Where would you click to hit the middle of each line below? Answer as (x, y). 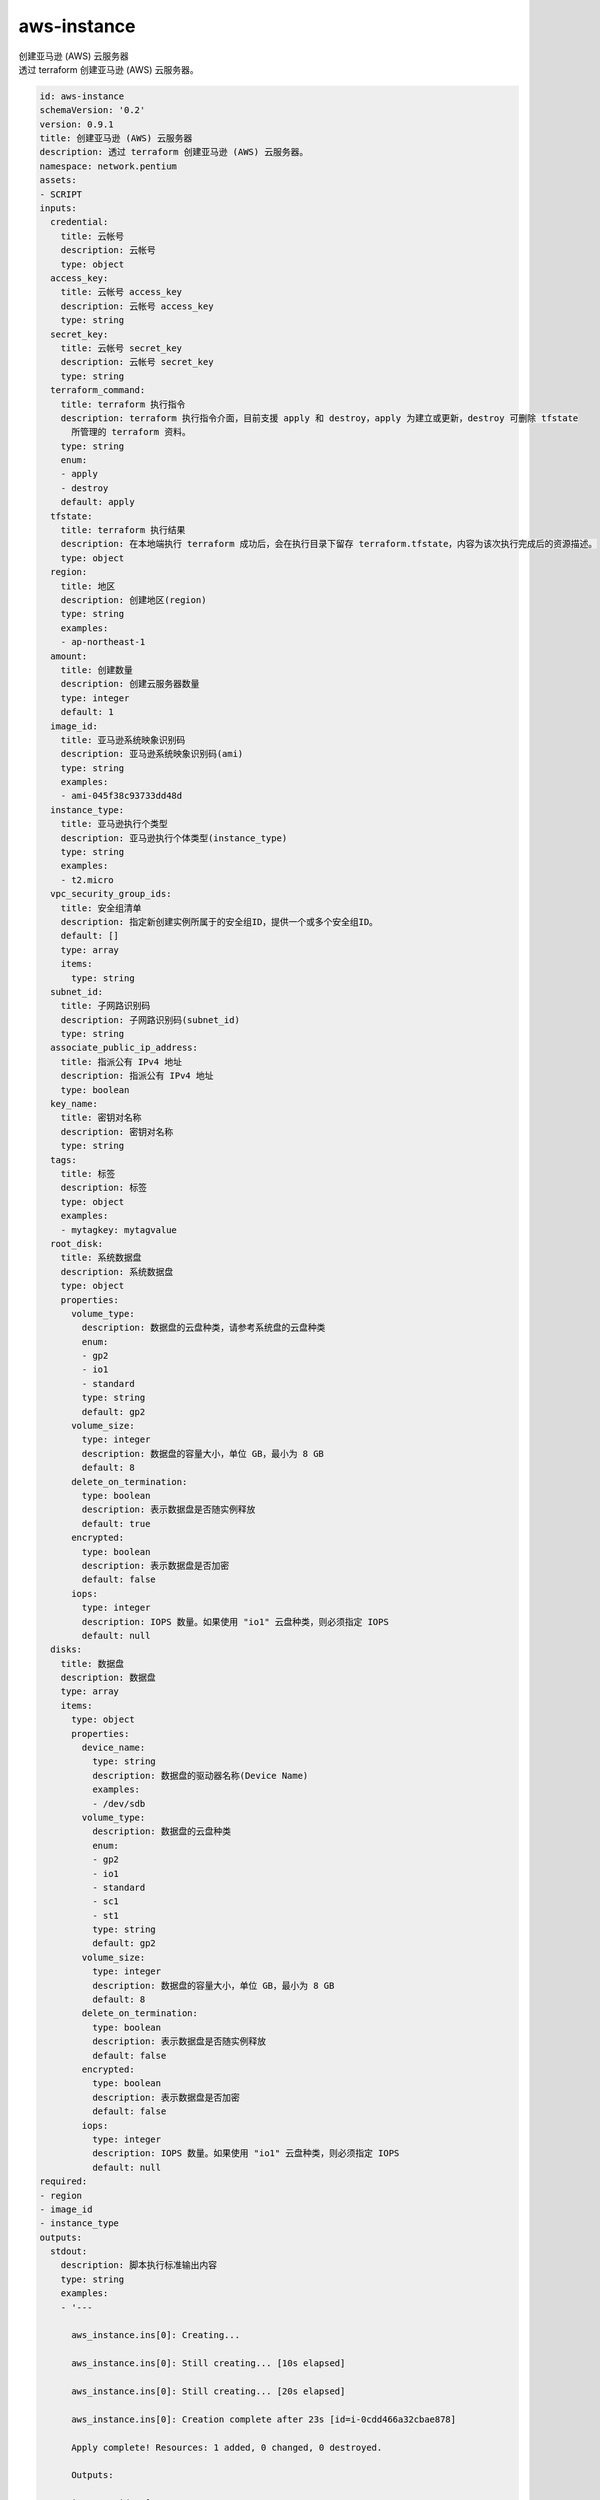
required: (63, 2181)
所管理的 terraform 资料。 (131, 432)
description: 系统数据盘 (117, 1271)
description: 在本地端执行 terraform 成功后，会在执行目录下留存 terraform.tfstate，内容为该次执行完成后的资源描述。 (329, 544)
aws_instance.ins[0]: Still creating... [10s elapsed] (208, 2363)
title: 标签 (88, 1173)
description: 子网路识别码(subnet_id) (150, 1019)
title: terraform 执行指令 (123, 404)
